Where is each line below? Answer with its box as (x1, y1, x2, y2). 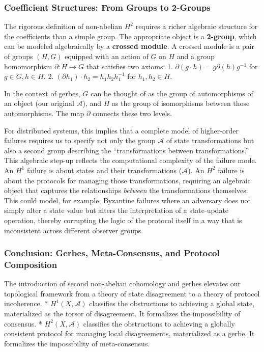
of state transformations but (166, 135, 254, 146)
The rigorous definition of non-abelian (4, 21, 122, 32)
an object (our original (4, 98, 74, 109)
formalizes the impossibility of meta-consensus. (4, 338, 150, 348)
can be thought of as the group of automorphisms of (91, 88, 253, 98)
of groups (4, 51, 33, 61)
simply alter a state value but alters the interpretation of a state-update (4, 205, 229, 215)
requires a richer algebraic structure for (135, 21, 258, 32)
